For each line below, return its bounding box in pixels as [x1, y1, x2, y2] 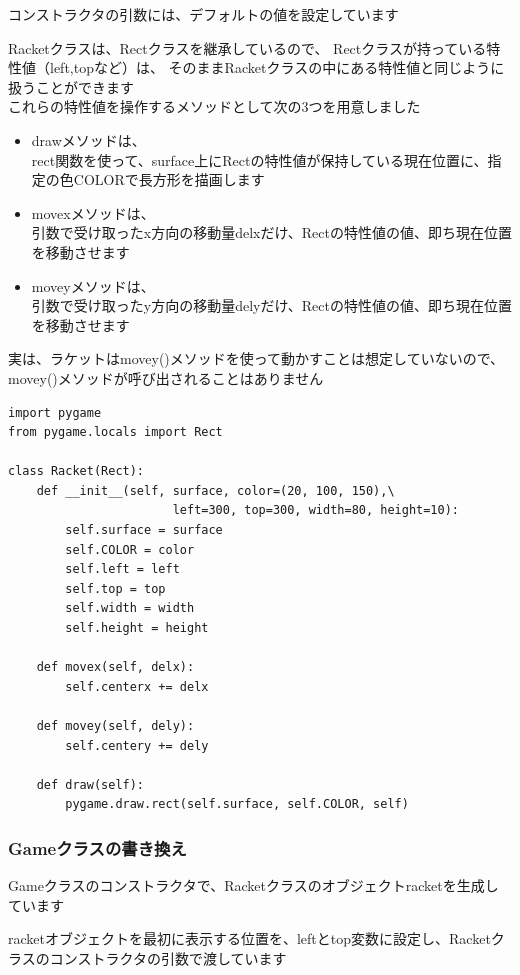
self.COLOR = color [65, 542, 195, 557]
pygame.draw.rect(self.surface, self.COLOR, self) [65, 797, 409, 812]
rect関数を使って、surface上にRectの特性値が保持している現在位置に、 [31, 149, 488, 170]
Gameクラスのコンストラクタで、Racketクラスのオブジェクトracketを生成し [8, 875, 499, 896]
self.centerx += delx [65, 679, 209, 694]
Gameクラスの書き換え [8, 835, 187, 860]
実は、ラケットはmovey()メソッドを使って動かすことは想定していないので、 [8, 348, 505, 369]
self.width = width [65, 601, 195, 616]
